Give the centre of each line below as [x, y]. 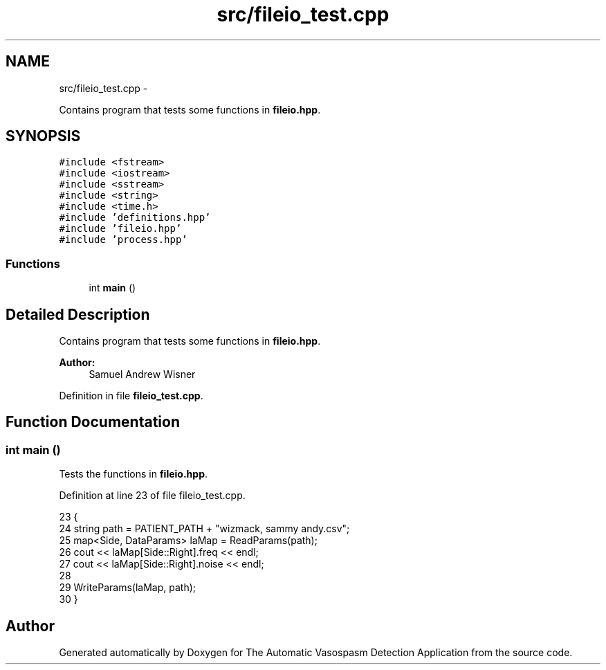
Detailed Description [78, 314]
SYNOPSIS [43, 136]
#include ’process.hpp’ [123, 240]
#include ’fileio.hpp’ [120, 229]
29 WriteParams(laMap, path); [128, 588]
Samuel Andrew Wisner [142, 374]
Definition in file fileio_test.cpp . [131, 396]
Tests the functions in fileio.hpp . [134, 474]
